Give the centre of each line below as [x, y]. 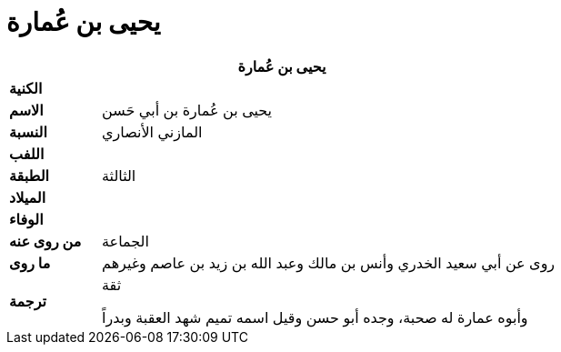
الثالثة [119, 175]
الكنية [26, 88]
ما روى [30, 262]
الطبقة [29, 175]
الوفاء [26, 219]
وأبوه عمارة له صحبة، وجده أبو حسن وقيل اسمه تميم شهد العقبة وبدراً [315, 317]
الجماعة [125, 241]
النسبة [28, 131]
